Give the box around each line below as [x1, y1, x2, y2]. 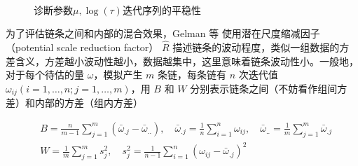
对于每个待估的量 [6, 67, 84, 82]
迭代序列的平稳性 [122, 2, 201, 17]
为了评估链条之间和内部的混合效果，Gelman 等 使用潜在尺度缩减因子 [6, 26, 320, 41]
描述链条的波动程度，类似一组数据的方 [172, 40, 350, 54]
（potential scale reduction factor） [6, 40, 159, 54]
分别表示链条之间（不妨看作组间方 [190, 81, 347, 95]
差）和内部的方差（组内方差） [6, 95, 143, 110]
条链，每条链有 [158, 67, 227, 82]
